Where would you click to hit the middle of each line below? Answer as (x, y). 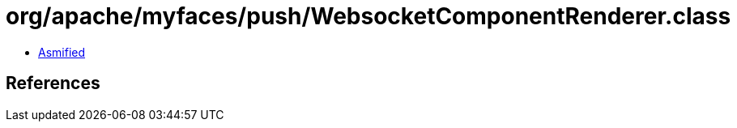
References (53, 83)
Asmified (62, 52)
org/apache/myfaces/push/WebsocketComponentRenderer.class (368, 16)
